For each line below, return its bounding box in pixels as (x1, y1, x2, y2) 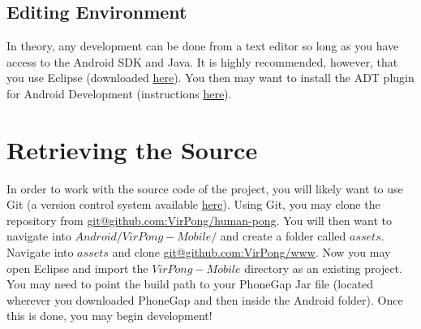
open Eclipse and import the (6, 259, 148, 276)
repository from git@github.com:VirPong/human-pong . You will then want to (6, 211, 392, 228)
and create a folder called (220, 227, 346, 245)
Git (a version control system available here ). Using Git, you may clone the (6, 196, 380, 213)
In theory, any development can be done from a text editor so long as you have (6, 37, 399, 54)
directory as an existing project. (244, 259, 402, 276)
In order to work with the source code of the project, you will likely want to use (6, 180, 403, 197)
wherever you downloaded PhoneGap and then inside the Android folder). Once (6, 291, 403, 308)
